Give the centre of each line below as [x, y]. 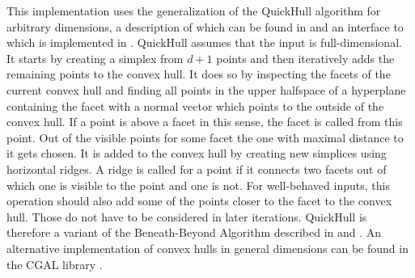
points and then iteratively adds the [305, 58]
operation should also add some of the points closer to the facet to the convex [199, 201]
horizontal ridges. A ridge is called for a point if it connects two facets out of [197, 168]
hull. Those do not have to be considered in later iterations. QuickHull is [187, 216]
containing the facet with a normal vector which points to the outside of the [195, 105]
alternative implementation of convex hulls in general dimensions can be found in [207, 248]
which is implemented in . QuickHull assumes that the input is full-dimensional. [204, 42]
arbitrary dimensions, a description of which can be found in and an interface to [205, 26]
